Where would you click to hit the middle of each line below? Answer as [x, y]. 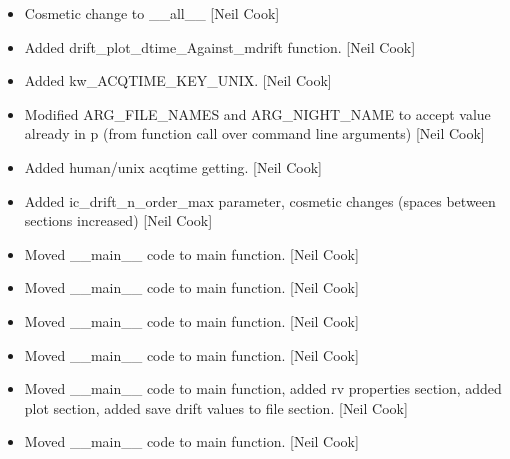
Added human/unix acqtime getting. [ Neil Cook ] [173, 166]
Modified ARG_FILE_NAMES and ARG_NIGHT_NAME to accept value [257, 113]
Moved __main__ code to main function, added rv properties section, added [263, 388]
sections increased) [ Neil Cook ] [118, 220]
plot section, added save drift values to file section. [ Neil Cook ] [216, 407]
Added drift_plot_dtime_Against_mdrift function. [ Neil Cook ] [220, 46]
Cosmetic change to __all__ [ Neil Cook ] [152, 13]
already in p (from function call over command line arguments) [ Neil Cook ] [254, 133]
